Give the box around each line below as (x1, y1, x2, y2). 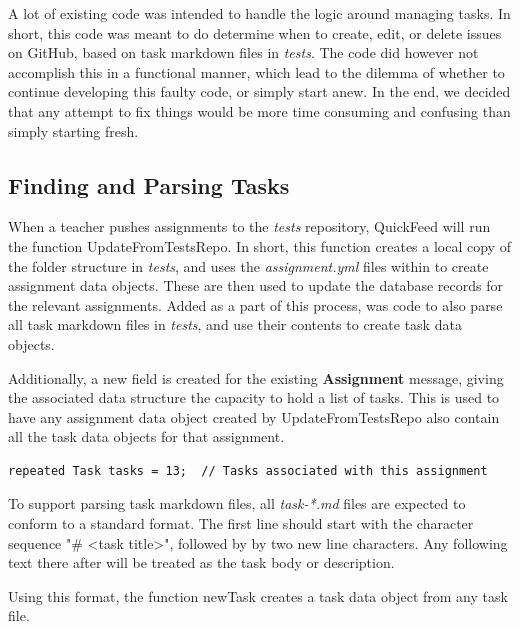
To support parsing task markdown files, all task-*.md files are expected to (8, 493, 466, 514)
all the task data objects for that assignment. (8, 426, 285, 447)
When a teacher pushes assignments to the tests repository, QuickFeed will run (8, 216, 491, 237)
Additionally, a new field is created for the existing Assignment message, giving (8, 367, 504, 388)
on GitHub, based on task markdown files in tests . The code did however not (8, 42, 479, 63)
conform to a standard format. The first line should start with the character (8, 513, 474, 534)
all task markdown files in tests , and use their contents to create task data (8, 314, 462, 335)
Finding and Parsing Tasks (8, 169, 290, 200)
